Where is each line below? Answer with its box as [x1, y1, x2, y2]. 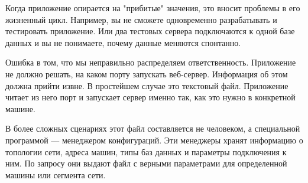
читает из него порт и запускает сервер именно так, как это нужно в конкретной [5, 91, 296, 103]
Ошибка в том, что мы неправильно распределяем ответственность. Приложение [5, 56, 296, 68]
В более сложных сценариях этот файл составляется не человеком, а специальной [5, 122, 300, 135]
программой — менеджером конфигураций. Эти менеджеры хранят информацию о [5, 133, 303, 146]
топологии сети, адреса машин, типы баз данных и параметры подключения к [5, 145, 287, 158]
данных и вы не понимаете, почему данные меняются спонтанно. [5, 36, 241, 48]
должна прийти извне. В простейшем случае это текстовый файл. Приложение [5, 79, 288, 91]
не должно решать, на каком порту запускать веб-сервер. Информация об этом [5, 67, 288, 80]
